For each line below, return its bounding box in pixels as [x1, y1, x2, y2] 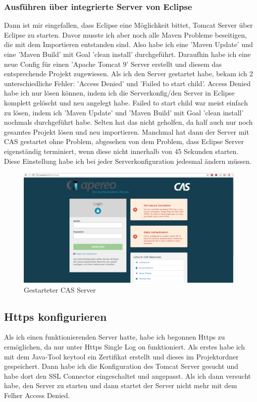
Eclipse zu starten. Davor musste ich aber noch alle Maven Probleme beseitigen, [4, 29, 247, 40]
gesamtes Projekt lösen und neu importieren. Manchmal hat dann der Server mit [4, 126, 249, 137]
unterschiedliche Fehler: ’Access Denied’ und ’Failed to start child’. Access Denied [4, 78, 251, 88]
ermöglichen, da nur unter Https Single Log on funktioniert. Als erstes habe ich [4, 342, 245, 352]
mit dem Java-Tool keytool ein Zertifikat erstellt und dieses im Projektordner [4, 351, 239, 361]
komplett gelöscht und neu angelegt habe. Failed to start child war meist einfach [4, 97, 248, 107]
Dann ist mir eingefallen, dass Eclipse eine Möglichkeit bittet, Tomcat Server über [4, 20, 253, 30]
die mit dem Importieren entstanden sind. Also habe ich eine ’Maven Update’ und [4, 39, 253, 50]
